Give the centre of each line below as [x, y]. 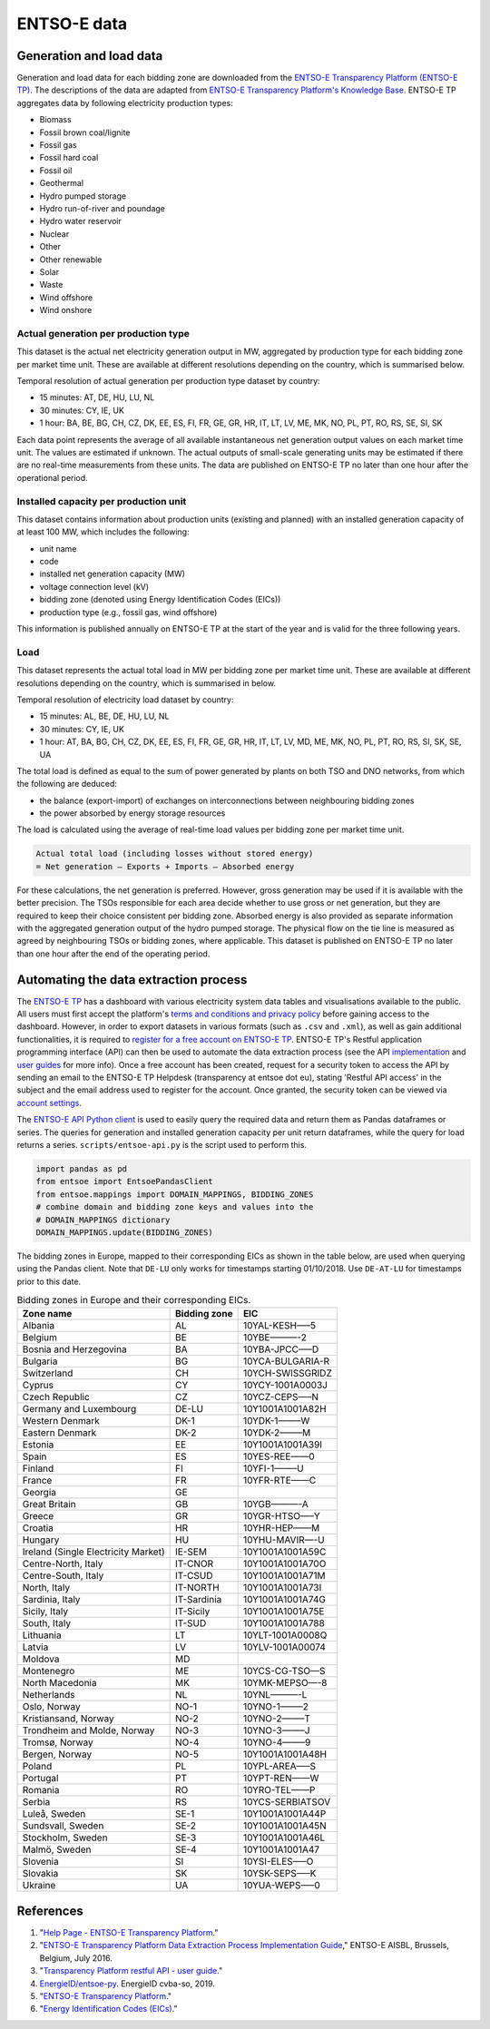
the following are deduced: [67, 784]
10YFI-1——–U [273, 1468]
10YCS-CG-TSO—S [284, 1671]
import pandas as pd [81, 1169]
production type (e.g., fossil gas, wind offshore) [128, 612]
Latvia [35, 1647]
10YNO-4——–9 [277, 1742]
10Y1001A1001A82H [284, 1409]
